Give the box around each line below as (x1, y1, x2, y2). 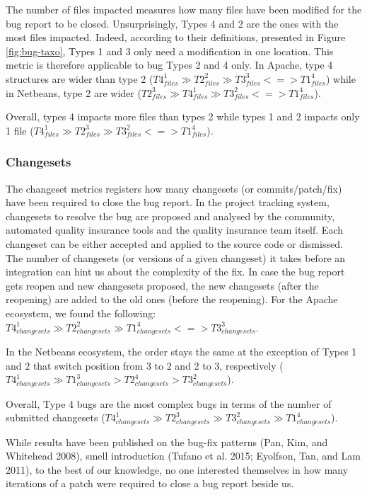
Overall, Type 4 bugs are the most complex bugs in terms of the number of (6, 396, 332, 411)
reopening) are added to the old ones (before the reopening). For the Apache (6, 292, 338, 307)
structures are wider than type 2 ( (6, 71, 153, 86)
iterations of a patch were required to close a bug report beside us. (6, 476, 294, 491)
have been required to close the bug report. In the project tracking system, (6, 195, 330, 210)
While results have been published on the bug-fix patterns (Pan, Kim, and (6, 434, 328, 449)
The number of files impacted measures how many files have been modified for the (6, 2, 362, 16)
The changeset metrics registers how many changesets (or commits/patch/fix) (6, 181, 342, 195)
